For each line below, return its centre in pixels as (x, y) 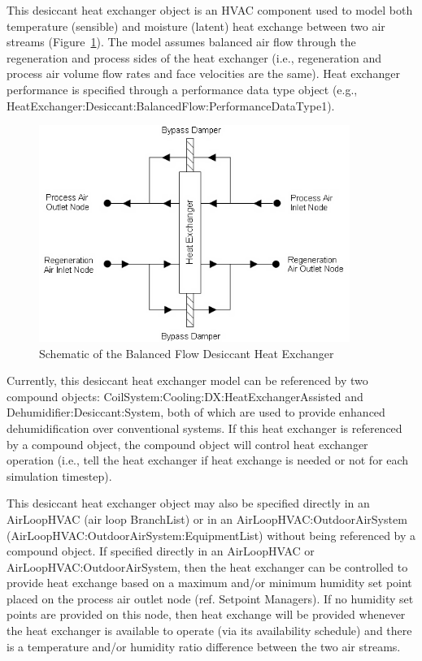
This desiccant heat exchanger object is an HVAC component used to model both (210, 10)
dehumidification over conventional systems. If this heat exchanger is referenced (204, 428)
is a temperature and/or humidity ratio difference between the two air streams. (204, 646)
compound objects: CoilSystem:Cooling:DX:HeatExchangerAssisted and (185, 396)
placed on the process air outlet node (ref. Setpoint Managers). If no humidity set (210, 598)
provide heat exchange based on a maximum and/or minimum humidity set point (209, 583)
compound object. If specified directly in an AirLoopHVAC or (161, 551)
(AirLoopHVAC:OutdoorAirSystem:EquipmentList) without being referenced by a (211, 535)
